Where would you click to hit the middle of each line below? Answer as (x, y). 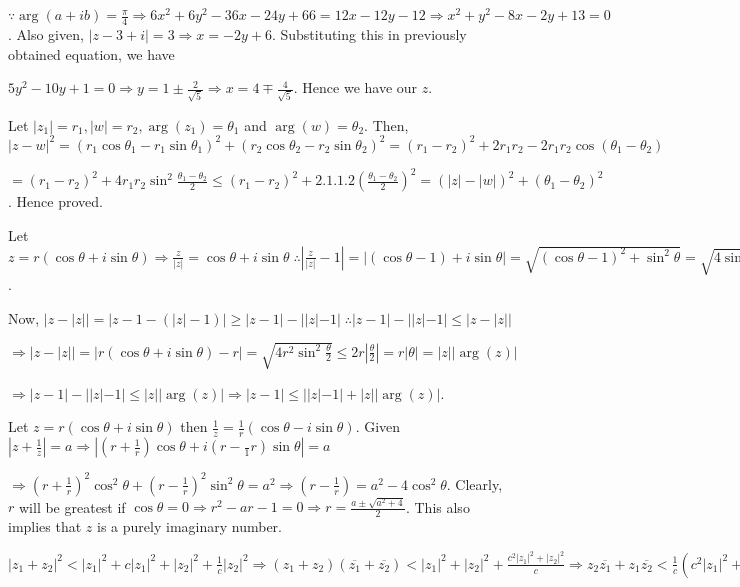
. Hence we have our (355, 87)
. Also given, (46, 33)
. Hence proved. (55, 201)
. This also (437, 506)
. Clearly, (474, 483)
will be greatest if (72, 506)
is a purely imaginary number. (189, 526)
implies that (45, 526)
